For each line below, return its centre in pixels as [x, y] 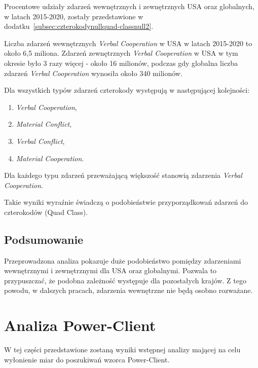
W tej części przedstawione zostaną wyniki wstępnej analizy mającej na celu [122, 349]
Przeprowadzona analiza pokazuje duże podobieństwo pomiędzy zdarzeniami [123, 260]
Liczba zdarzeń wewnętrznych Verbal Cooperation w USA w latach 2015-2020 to [128, 43]
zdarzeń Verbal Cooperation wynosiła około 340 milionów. [93, 73]
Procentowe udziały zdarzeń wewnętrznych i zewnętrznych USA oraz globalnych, [129, 6]
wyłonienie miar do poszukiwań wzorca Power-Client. [87, 359]
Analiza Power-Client [80, 325]
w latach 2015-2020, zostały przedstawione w [74, 16]
